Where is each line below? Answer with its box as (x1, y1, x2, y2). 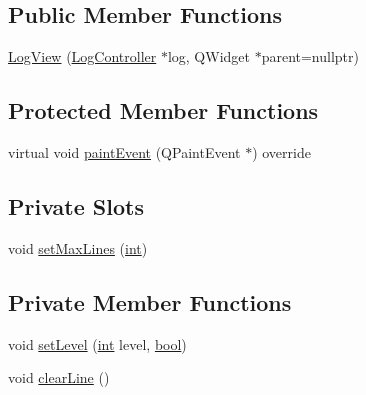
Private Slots (8, 190, 144, 221)
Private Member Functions (8, 286, 292, 317)
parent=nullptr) (261, 46, 359, 67)
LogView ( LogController (8, 46, 157, 67)
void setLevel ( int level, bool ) (8, 333, 187, 354)
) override (252, 142, 311, 162)
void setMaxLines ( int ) (8, 237, 148, 258)
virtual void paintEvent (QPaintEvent (8, 142, 241, 162)
